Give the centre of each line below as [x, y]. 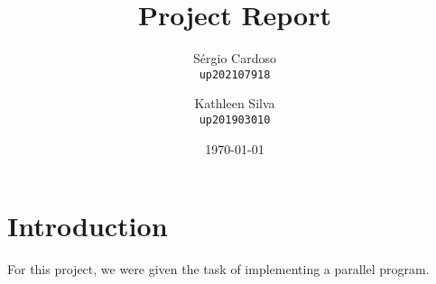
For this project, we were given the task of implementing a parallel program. [218, 269]
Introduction [88, 226]
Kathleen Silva [235, 103]
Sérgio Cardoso [235, 58]
